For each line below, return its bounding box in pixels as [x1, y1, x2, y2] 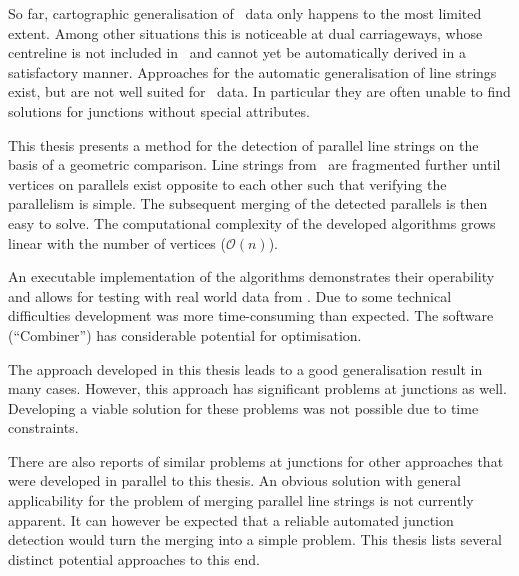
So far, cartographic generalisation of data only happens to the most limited [8, 3, 482, 23]
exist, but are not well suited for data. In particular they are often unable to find [8, 81, 511, 102]
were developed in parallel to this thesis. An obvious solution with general [8, 470, 461, 491]
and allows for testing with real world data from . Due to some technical [8, 285, 452, 306]
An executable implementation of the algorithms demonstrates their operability [8, 266, 495, 287]
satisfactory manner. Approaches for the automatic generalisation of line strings [8, 61, 497, 82]
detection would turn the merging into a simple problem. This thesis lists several [8, 529, 502, 550]
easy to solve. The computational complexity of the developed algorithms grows [8, 212, 496, 233]
